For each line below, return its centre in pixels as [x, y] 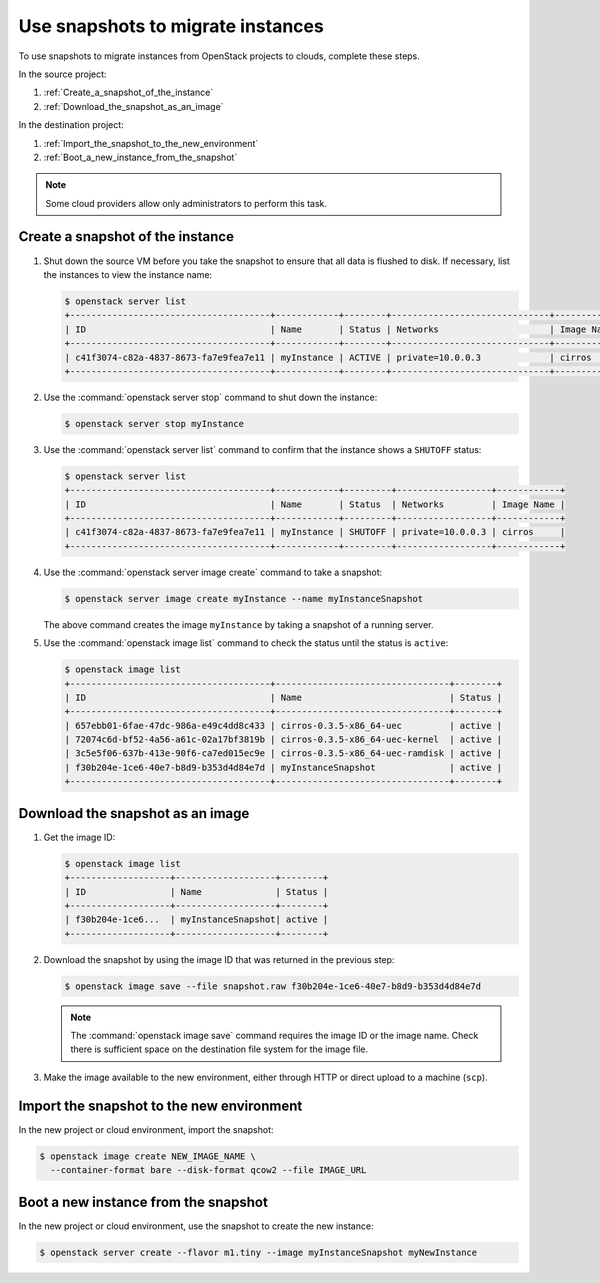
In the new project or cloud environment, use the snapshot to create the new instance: [196, 1226]
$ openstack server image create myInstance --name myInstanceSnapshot [244, 598]
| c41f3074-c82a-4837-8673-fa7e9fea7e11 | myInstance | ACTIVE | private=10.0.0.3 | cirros [328, 357]
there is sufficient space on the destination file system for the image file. [219, 1049]
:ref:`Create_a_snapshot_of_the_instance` [128, 92]
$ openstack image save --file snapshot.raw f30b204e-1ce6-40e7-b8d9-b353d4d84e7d [273, 986]
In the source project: [62, 74]
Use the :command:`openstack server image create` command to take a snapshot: [213, 572]
